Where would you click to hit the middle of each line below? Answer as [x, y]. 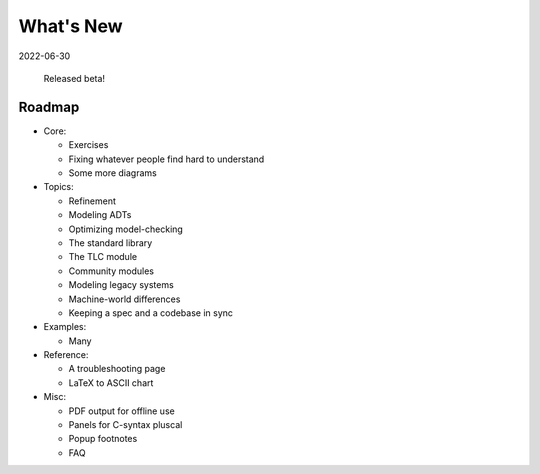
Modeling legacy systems [121, 285]
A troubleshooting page [117, 369]
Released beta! [74, 78]
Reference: [66, 355]
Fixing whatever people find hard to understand [166, 159]
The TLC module [103, 257]
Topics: [58, 187]
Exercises [88, 145]
